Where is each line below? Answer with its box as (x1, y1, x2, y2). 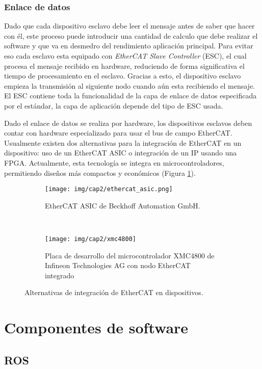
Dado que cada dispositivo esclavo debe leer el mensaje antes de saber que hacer (4, 20, 255, 31)
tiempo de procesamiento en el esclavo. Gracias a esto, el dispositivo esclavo (4, 70, 241, 81)
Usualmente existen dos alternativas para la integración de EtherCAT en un (4, 137, 242, 148)
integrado (45, 270, 74, 280)
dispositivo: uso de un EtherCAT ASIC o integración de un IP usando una (4, 147, 237, 158)
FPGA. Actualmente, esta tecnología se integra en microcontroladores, (4, 157, 224, 168)
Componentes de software (4, 317, 189, 338)
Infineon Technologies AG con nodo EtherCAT (45, 260, 191, 271)
